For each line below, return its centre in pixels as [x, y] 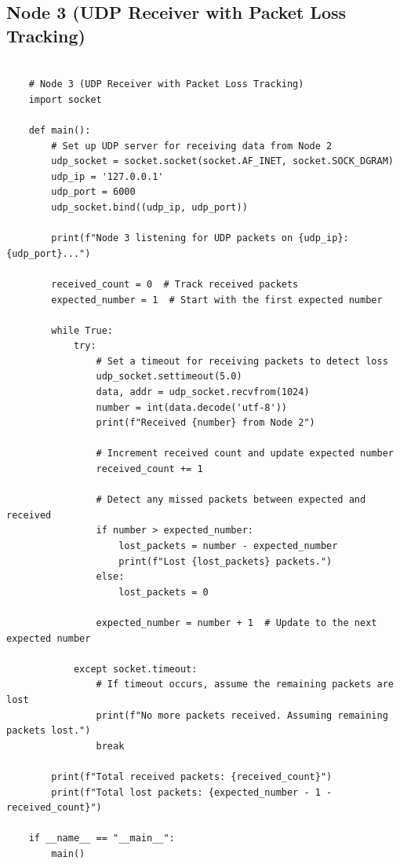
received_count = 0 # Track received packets [175, 284]
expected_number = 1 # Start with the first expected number [217, 300]
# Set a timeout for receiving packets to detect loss [242, 361]
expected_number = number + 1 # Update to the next [236, 622]
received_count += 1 [149, 469]
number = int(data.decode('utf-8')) [191, 407]
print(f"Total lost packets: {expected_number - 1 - [192, 792]
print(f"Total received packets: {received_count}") [192, 776]
